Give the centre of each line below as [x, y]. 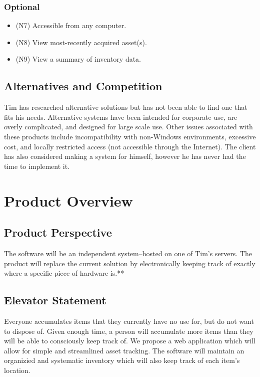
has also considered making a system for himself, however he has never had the [125, 156]
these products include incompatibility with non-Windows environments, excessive [130, 136]
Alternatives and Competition [83, 86]
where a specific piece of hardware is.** [64, 273]
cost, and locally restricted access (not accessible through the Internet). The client [130, 146]
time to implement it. [37, 166]
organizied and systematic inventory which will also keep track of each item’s [122, 360]
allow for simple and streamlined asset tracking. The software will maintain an [124, 350]
